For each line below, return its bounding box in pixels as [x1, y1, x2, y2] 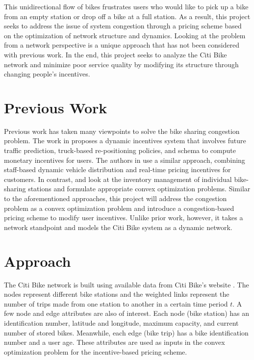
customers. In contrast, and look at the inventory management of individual [4, 174, 232, 184]
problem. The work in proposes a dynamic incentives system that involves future [4, 135, 246, 146]
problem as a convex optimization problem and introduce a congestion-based [4, 203, 234, 213]
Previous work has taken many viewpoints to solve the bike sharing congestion [4, 126, 240, 136]
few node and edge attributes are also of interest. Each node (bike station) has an [4, 308, 250, 318]
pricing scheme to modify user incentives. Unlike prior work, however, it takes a [4, 212, 243, 223]
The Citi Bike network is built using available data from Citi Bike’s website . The [4, 279, 249, 289]
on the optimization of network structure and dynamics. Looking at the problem [4, 30, 246, 40]
